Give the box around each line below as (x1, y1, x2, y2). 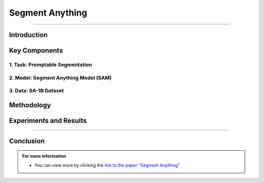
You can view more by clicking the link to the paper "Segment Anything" (34, 162, 180, 168)
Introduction (9, 31, 48, 39)
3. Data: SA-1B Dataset (9, 87, 64, 94)
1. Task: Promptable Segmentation (9, 61, 92, 68)
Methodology (9, 101, 51, 109)
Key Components (9, 46, 63, 55)
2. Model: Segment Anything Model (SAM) (9, 74, 112, 81)
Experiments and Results (9, 116, 87, 124)
